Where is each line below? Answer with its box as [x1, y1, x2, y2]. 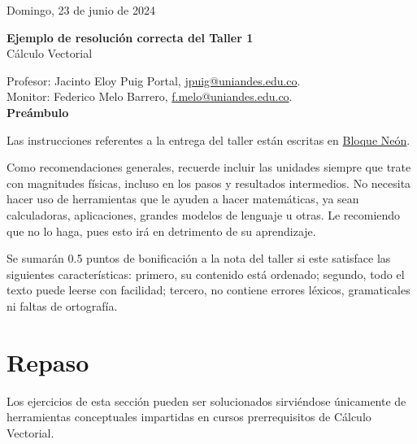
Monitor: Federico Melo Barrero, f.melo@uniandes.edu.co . [7, 88, 293, 105]
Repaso [7, 345, 89, 378]
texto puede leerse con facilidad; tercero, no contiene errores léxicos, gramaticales [7, 281, 410, 298]
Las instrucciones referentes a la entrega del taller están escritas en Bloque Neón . [7, 131, 410, 148]
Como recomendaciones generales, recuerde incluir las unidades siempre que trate [7, 159, 411, 176]
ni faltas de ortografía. [7, 297, 118, 314]
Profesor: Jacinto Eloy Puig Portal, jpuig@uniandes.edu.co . [7, 72, 301, 89]
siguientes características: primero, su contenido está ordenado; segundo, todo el [7, 265, 405, 282]
